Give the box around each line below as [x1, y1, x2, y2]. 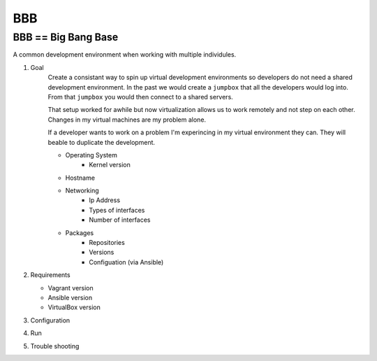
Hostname [65, 174, 96, 182]
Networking [65, 186, 99, 195]
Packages [65, 228, 94, 237]
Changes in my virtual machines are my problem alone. [47, 115, 206, 124]
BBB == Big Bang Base [13, 31, 119, 43]
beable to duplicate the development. [47, 138, 156, 146]
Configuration [30, 316, 71, 325]
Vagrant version [47, 283, 94, 292]
